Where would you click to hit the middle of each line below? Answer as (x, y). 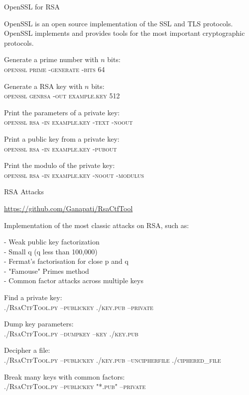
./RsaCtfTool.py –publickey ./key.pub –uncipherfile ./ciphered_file (113, 360)
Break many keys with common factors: (64, 376)
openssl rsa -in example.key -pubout (61, 148)
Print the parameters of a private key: (62, 112)
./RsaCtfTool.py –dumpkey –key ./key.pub (71, 333)
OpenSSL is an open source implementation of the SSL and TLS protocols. (119, 23)
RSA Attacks (24, 192)
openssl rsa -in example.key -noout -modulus (74, 175)
